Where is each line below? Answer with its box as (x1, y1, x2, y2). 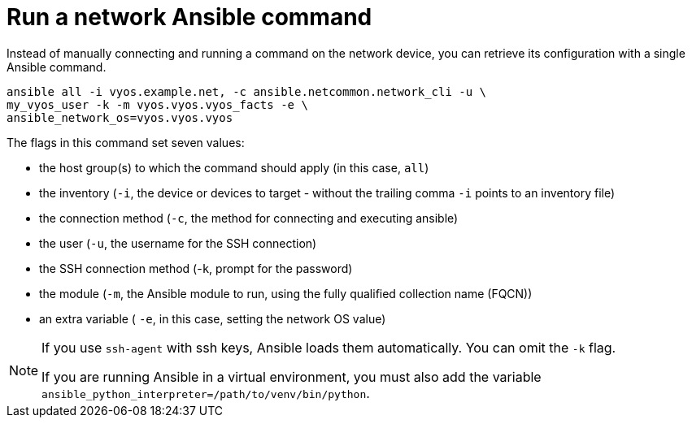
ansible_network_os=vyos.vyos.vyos (7, 110, 233, 124)
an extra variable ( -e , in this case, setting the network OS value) (39, 311, 386, 326)
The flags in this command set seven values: (7, 135, 245, 149)
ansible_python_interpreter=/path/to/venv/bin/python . (41, 384, 370, 401)
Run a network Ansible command (7, 3, 372, 31)
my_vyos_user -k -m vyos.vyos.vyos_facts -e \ (7, 97, 308, 111)
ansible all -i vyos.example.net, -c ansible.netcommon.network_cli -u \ (7, 84, 487, 98)
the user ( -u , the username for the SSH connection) (39, 236, 317, 250)
